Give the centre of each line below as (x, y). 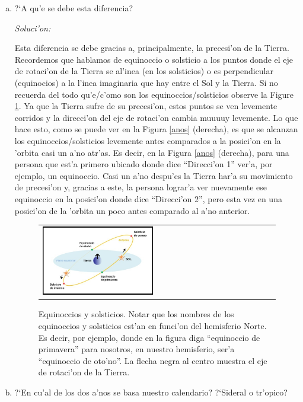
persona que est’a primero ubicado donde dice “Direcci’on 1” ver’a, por (143, 164)
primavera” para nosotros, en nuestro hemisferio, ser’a (136, 349)
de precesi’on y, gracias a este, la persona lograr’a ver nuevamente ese (141, 187)
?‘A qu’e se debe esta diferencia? (74, 8)
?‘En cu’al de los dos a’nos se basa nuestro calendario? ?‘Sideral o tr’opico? (151, 392)
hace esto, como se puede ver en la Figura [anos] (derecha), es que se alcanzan (156, 129)
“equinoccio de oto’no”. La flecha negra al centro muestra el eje (153, 360)
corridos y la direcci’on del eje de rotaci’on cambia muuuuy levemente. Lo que (156, 117)
